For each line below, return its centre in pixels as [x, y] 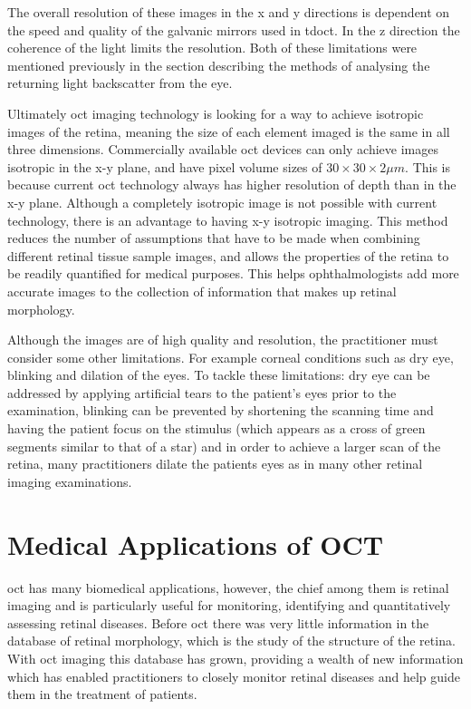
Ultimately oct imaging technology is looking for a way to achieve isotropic [216, 113]
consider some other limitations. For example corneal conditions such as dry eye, [231, 357]
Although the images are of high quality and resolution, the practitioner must [223, 340]
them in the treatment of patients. [102, 694]
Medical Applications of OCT [196, 544]
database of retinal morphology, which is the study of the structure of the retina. [231, 641]
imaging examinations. [70, 481]
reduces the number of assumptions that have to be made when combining [214, 238]
